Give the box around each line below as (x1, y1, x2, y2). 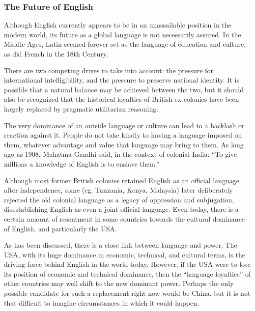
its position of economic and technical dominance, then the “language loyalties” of (4, 268, 251, 279)
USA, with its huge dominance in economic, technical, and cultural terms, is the (4, 249, 246, 259)
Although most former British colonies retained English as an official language (4, 175, 239, 185)
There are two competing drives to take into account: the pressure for (4, 65, 213, 75)
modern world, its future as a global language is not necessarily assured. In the (4, 29, 241, 39)
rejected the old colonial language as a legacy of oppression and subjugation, (4, 194, 234, 204)
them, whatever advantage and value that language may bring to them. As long (4, 139, 244, 149)
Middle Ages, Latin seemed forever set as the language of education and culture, (4, 39, 246, 49)
